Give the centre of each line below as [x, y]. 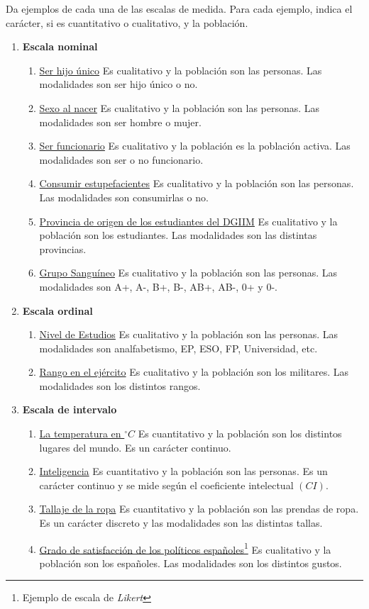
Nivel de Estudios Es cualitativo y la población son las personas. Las [189, 334]
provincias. [63, 248]
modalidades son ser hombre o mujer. [120, 122]
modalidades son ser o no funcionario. [121, 159]
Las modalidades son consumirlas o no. [124, 197]
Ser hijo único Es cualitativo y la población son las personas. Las [181, 70]
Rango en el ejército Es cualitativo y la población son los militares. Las [194, 372]
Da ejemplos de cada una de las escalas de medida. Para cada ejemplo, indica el [179, 9]
